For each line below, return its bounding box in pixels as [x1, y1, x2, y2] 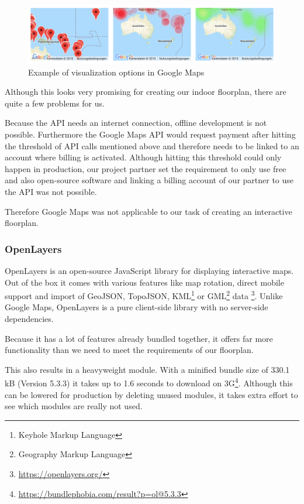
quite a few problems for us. [5, 97, 105, 109]
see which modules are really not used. [5, 400, 143, 412]
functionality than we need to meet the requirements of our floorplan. [5, 344, 254, 356]
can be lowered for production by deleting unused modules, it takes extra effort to [5, 388, 298, 400]
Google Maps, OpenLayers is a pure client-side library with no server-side [5, 301, 268, 313]
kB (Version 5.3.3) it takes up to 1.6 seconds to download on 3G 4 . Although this [5, 375, 293, 389]
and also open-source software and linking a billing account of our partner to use [5, 174, 294, 186]
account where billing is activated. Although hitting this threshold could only [5, 151, 282, 163]
